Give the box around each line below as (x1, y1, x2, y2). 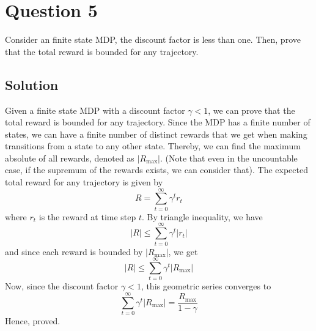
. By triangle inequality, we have (142, 210, 263, 223)
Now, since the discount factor (5, 280, 119, 292)
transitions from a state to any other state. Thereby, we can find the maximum (5, 139, 301, 152)
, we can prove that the (208, 103, 295, 116)
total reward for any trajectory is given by (5, 176, 163, 188)
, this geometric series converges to (141, 280, 271, 292)
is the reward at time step (39, 210, 136, 223)
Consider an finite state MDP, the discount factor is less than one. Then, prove (5, 33, 301, 46)
